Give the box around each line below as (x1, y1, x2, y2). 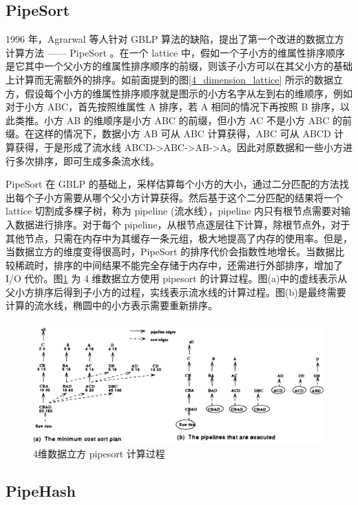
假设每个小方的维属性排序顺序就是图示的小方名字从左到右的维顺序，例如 (24, 86, 352, 100)
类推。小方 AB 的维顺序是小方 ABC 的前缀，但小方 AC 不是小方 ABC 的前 (14, 112, 352, 127)
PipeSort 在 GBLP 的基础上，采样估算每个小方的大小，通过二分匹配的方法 (6, 177, 339, 191)
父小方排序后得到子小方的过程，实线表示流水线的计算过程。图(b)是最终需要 (6, 284, 346, 299)
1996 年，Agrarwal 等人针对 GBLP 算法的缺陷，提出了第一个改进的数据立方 (6, 32, 344, 46)
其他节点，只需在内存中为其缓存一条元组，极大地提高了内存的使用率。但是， (6, 230, 352, 245)
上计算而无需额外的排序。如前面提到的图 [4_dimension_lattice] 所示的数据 (6, 72, 334, 86)
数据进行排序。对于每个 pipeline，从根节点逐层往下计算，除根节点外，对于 (14, 217, 350, 231)
